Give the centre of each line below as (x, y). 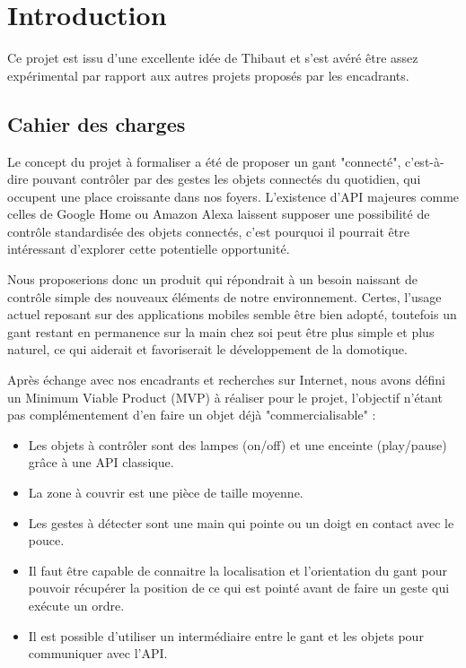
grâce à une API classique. (101, 462)
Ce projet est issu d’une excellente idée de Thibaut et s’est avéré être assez (213, 58)
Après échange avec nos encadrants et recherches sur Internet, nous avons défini (226, 380)
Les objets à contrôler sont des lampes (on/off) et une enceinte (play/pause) (237, 444)
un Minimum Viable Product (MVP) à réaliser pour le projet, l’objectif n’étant (225, 397)
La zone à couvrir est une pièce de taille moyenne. (166, 493)
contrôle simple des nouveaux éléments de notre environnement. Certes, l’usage (224, 296)
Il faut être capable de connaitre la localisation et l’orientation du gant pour (237, 570)
